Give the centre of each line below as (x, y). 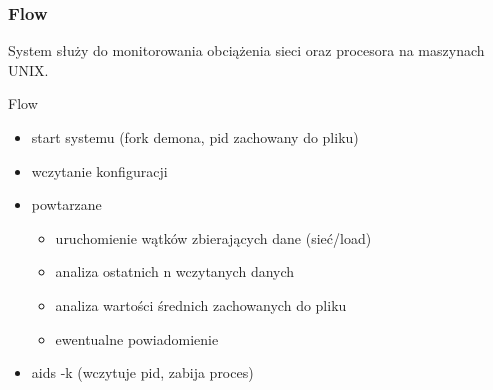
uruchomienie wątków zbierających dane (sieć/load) (213, 237)
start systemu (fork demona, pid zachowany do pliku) (195, 137)
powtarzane (66, 204)
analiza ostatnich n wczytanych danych (175, 271)
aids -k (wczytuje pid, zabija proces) (142, 372)
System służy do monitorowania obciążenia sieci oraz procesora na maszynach (246, 50)
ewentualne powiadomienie (137, 338)
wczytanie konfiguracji (99, 170)
